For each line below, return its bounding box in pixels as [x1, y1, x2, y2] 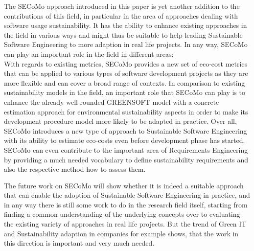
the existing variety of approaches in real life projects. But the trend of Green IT [4, 219, 247, 229]
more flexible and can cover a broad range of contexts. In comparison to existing [4, 77, 245, 88]
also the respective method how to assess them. [4, 164, 146, 174]
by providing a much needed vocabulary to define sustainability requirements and [4, 154, 248, 164]
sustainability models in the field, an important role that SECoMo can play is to [4, 87, 245, 97]
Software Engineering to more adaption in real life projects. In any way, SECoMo [4, 39, 248, 49]
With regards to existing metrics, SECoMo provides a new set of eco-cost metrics [4, 58, 248, 68]
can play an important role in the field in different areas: [4, 48, 174, 59]
